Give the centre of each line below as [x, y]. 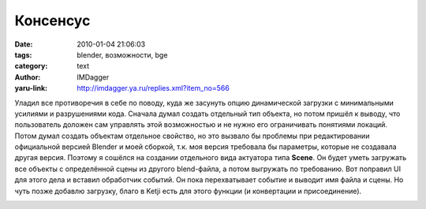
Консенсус [52, 21]
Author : [28, 77]
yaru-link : [31, 88]
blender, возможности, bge [122, 54]
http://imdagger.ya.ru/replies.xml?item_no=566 [153, 88]
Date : [24, 44]
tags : [23, 54]
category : [31, 66]
